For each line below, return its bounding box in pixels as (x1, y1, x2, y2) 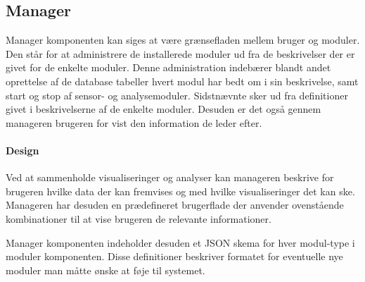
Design (6, 142, 39, 157)
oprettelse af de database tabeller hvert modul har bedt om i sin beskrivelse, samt (6, 73, 359, 88)
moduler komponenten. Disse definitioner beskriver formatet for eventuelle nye (6, 249, 343, 264)
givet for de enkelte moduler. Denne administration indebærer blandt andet (6, 60, 331, 75)
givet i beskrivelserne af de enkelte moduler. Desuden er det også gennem (6, 102, 321, 116)
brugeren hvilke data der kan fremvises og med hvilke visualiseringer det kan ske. (6, 183, 355, 198)
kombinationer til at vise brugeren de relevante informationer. (6, 211, 271, 226)
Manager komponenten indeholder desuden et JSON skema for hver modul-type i (6, 235, 355, 250)
